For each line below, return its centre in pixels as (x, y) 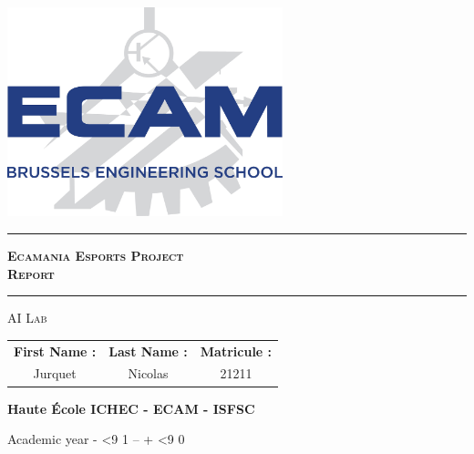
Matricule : (236, 351)
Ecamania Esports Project (96, 256)
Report (31, 273)
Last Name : (148, 351)
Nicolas (148, 373)
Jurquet (55, 373)
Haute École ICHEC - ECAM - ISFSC (131, 408)
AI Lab (27, 318)
